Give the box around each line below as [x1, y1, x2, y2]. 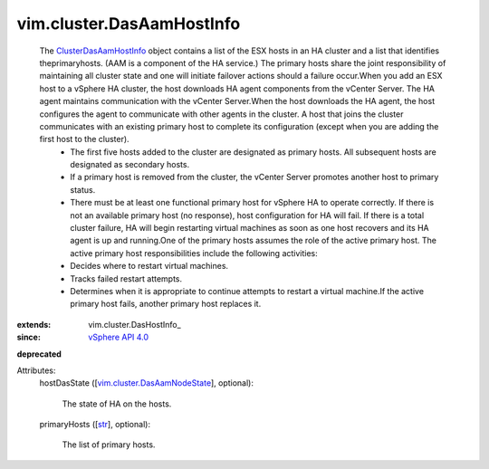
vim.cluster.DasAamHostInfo [16, 14, 241, 33]
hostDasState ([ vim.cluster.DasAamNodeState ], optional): [39, 378, 254, 388]
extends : [16, 319, 52, 330]
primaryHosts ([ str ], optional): [39, 419, 151, 430]
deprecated [16, 349, 62, 359]
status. [70, 184, 96, 195]
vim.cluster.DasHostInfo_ [88, 319, 181, 330]
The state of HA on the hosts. [62, 398, 172, 409]
